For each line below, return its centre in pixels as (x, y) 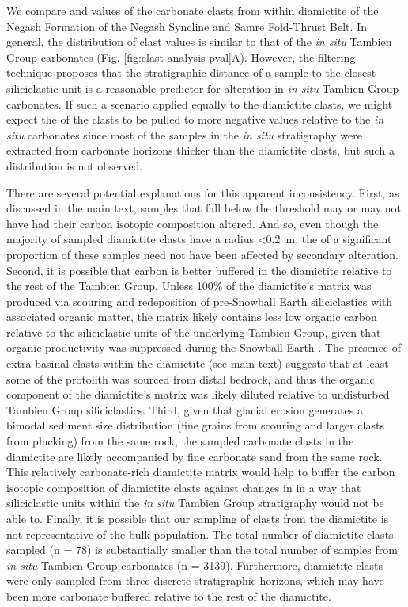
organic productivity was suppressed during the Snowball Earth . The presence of (204, 347)
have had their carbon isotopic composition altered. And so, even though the (193, 223)
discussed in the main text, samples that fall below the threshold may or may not (204, 208)
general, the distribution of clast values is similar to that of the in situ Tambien (199, 42)
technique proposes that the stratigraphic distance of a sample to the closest (191, 73)
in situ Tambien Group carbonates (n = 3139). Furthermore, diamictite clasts (195, 565)
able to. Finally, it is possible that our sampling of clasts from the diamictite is (198, 518)
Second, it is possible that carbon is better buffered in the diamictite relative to (199, 270)
